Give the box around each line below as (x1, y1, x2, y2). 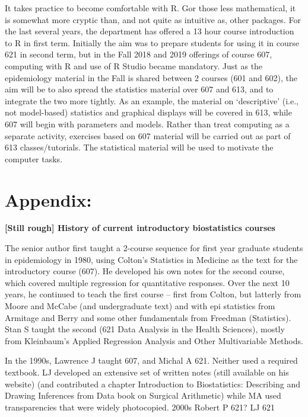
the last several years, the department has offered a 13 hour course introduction (5, 25, 294, 37)
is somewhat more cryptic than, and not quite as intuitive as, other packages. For (5, 13, 301, 25)
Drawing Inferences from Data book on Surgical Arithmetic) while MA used (5, 389, 281, 402)
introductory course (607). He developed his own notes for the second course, (5, 265, 285, 277)
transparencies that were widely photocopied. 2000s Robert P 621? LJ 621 (5, 400, 275, 413)
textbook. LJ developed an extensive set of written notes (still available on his (5, 365, 289, 378)
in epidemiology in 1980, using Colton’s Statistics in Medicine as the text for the (5, 253, 298, 265)
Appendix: (5, 187, 92, 211)
